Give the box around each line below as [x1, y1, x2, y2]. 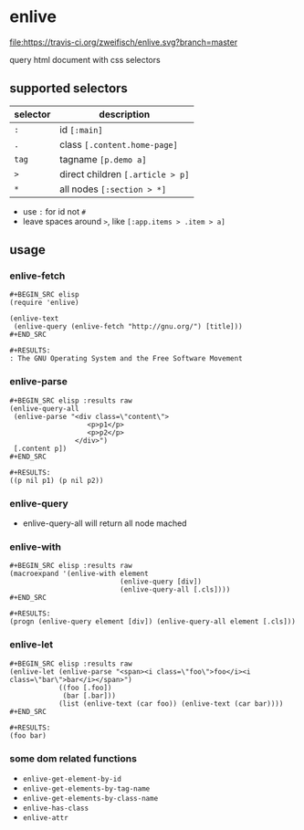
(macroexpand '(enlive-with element [9, 569, 149, 579]
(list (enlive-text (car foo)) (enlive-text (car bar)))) [58, 699, 284, 709]
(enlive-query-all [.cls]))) [120, 585, 231, 594]
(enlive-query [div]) [120, 577, 203, 586]
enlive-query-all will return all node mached [22, 518, 187, 529]
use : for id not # [22, 205, 87, 216]
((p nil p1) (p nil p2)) [9, 476, 104, 485]
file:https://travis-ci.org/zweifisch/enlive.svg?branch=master [9, 37, 238, 47]
